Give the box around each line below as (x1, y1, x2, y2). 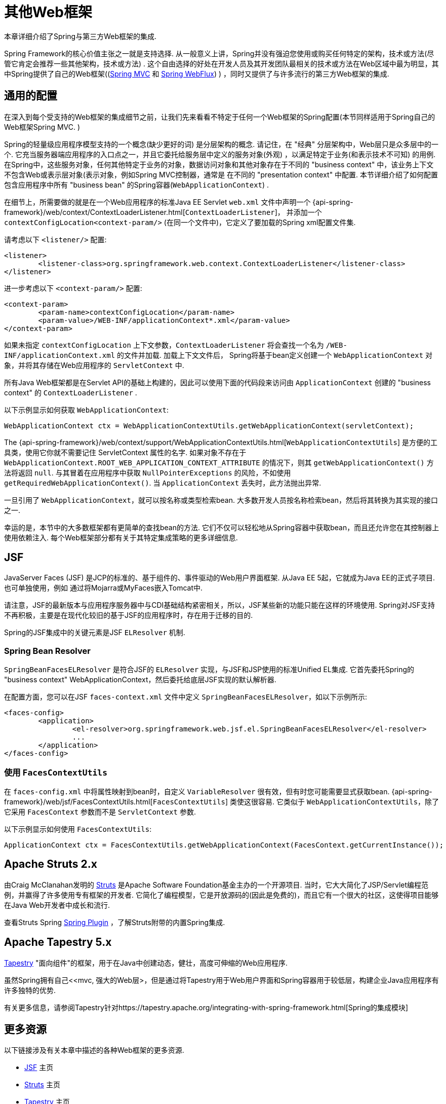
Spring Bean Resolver (4, 645, 91, 656)
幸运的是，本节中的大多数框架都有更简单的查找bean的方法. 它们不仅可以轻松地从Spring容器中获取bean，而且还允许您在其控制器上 (4, 523, 439, 532)
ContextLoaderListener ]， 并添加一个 (185, 207, 322, 216)
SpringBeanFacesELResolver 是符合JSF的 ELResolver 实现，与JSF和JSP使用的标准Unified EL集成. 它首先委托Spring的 (4, 665, 415, 674)
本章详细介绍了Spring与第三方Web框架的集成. (4, 31, 157, 41)
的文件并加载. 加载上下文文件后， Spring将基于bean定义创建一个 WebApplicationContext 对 (117, 350, 433, 359)
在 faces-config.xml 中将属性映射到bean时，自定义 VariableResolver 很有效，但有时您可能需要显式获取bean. (4, 787, 390, 796)
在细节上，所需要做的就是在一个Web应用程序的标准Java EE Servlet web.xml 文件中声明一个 (4, 197, 311, 206)
